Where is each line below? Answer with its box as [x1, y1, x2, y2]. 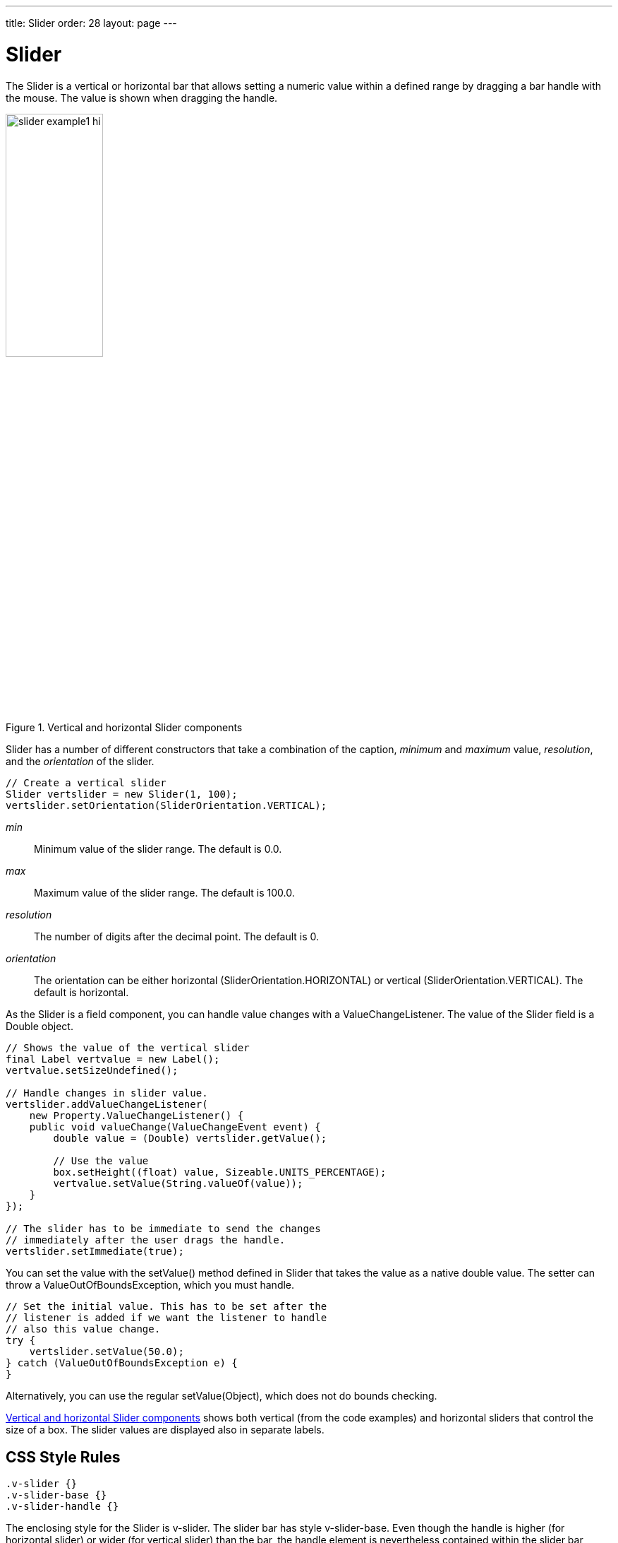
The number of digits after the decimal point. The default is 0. [34, 930, 320, 943]
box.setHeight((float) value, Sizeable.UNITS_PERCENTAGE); [53, 1166, 387, 1178]
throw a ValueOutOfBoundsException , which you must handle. [6, 1279, 295, 1291]
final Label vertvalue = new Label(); [6, 1053, 220, 1065]
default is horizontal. [34, 986, 129, 999]
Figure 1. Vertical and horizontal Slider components [6, 721, 243, 734]
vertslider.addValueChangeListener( [6, 1099, 208, 1111]
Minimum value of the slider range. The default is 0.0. [34, 843, 282, 856]
